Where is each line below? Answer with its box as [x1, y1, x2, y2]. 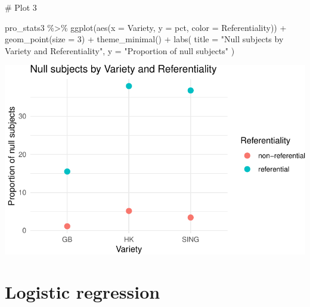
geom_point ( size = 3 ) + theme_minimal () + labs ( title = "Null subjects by [5, 33, 284, 45]
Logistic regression [5, 280, 160, 304]
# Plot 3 [5, 1, 37, 13]
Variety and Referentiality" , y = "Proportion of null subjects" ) [5, 44, 235, 57]
